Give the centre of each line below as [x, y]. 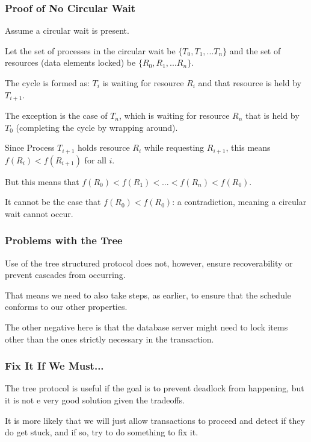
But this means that [42, 181]
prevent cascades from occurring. [65, 275]
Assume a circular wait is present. [67, 30]
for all [95, 159]
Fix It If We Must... [54, 366]
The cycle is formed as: [47, 83]
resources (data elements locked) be [70, 62]
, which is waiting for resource [174, 115]
